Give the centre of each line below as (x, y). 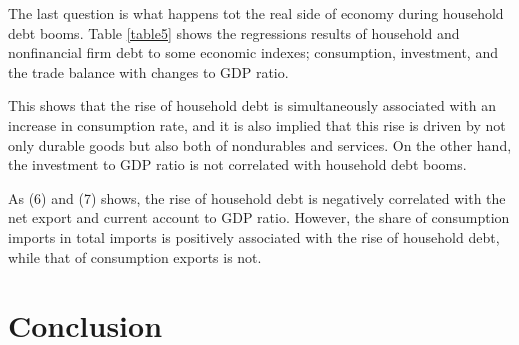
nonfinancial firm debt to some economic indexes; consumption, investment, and (253, 52)
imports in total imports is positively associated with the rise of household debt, (254, 236)
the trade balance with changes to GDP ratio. (148, 71)
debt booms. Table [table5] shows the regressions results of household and (234, 32)
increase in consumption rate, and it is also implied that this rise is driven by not (257, 124)
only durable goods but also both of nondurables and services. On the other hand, (260, 144)
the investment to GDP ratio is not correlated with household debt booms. (237, 164)
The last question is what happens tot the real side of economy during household (256, 13)
